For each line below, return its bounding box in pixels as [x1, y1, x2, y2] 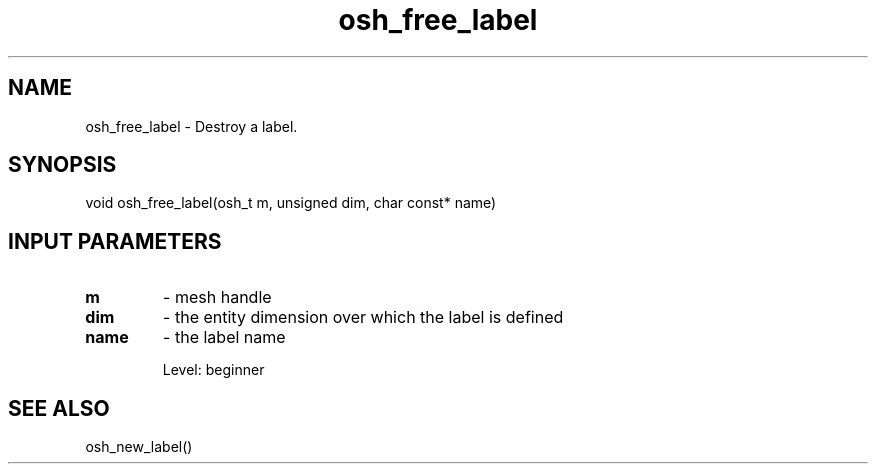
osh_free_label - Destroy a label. [85, 117, 298, 135]
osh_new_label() [85, 438, 193, 456]
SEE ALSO [8, 395, 110, 421]
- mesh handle [163, 287, 272, 308]
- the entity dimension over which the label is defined [163, 307, 564, 328]
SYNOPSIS [8, 152, 117, 178]
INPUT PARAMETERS [8, 228, 222, 254]
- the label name [163, 327, 286, 348]
